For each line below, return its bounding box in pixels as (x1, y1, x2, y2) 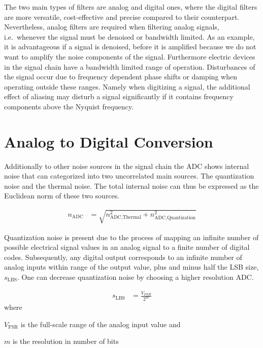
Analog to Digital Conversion (4, 131, 213, 152)
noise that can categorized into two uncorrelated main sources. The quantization (4, 170, 254, 181)
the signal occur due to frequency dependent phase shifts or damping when (4, 71, 237, 82)
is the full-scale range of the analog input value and (20, 318, 181, 329)
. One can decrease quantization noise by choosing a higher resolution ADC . (17, 271, 254, 282)
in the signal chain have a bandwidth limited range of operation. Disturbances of (4, 61, 255, 72)
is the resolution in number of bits (12, 336, 119, 346)
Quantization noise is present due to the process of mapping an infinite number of (4, 231, 259, 242)
